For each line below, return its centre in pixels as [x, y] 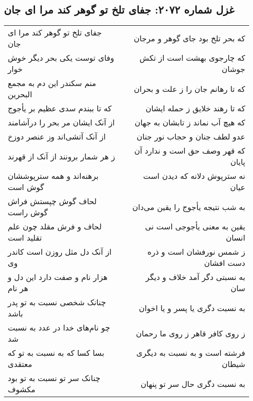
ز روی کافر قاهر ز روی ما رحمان [190, 333]
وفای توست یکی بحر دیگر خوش [61, 58]
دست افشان [225, 263]
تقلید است [25, 238]
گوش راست [28, 212]
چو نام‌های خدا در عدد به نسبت [59, 328]
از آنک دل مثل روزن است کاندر [60, 252]
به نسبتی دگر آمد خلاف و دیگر [195, 277]
